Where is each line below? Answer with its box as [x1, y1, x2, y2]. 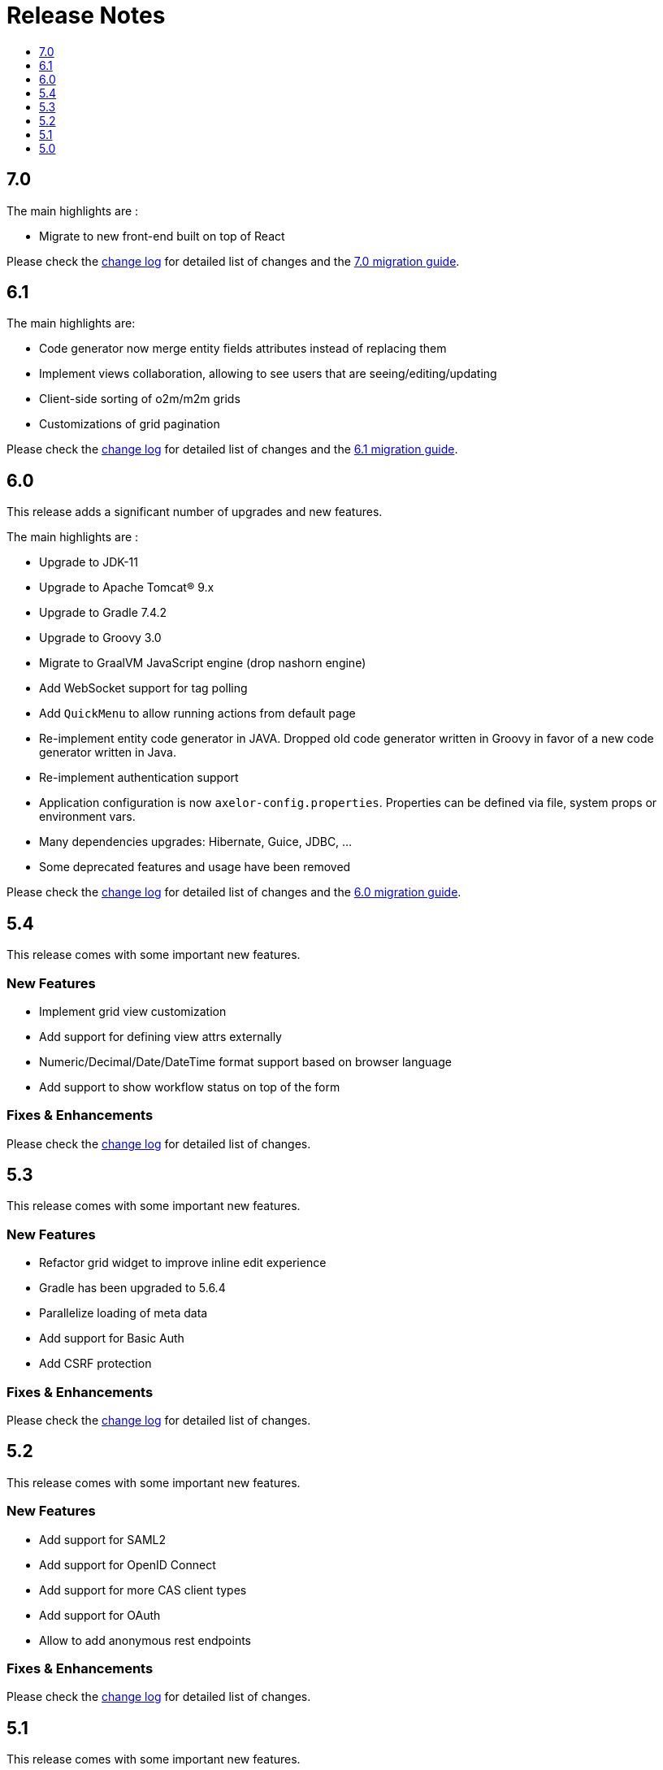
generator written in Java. [39, 745, 176, 760]
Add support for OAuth [39, 1607, 161, 1622]
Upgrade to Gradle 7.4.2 [39, 605, 167, 620]
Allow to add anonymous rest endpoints [39, 1633, 251, 1647]
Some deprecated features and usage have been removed [39, 860, 351, 874]
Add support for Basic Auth [39, 1331, 184, 1346]
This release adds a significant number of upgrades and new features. [6, 505, 383, 519]
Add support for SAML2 [39, 1532, 167, 1547]
